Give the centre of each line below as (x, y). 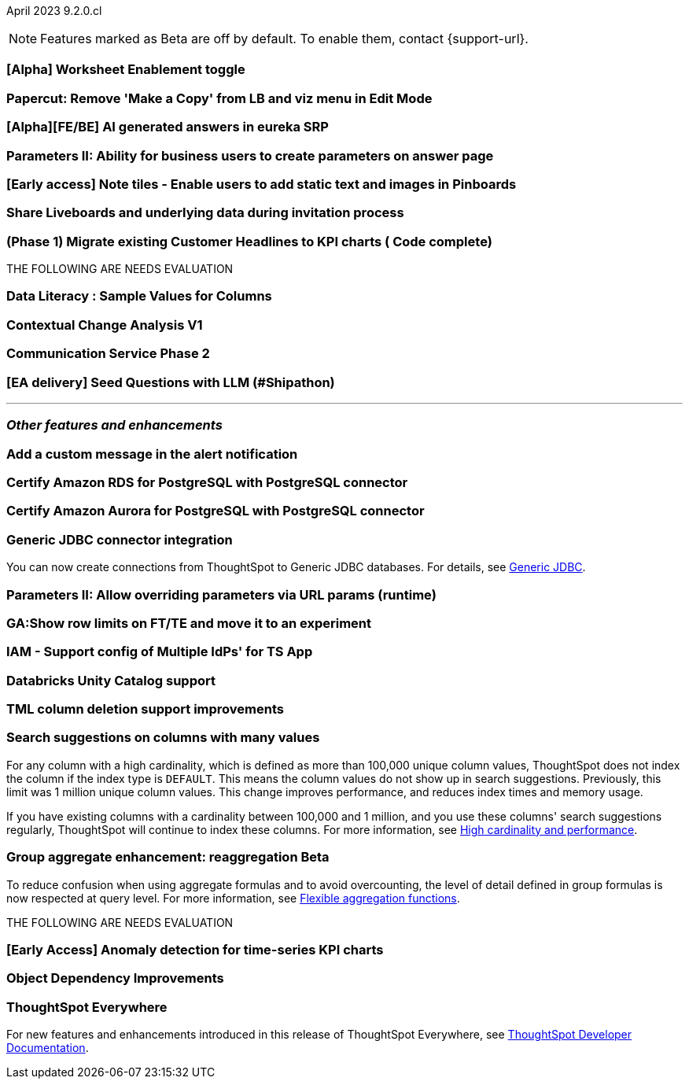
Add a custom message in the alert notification (152, 454)
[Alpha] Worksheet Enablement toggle (126, 70)
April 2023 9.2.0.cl (54, 11)
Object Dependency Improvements (115, 978)
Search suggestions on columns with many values (163, 738)
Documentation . (48, 1048)
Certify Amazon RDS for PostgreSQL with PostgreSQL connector (207, 482)
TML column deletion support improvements (145, 709)
